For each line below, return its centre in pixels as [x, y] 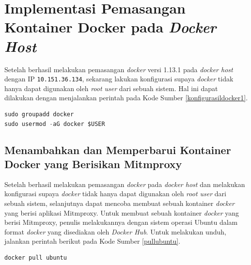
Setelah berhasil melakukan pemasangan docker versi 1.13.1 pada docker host [119, 69]
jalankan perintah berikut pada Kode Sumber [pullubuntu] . [93, 241]
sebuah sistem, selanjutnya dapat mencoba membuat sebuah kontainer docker [119, 203]
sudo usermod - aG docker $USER [55, 124]
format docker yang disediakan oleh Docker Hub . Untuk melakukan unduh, [115, 231]
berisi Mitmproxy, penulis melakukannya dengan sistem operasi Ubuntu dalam [121, 222]
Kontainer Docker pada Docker [110, 27]
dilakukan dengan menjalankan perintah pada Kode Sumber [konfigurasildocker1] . [126, 98]
